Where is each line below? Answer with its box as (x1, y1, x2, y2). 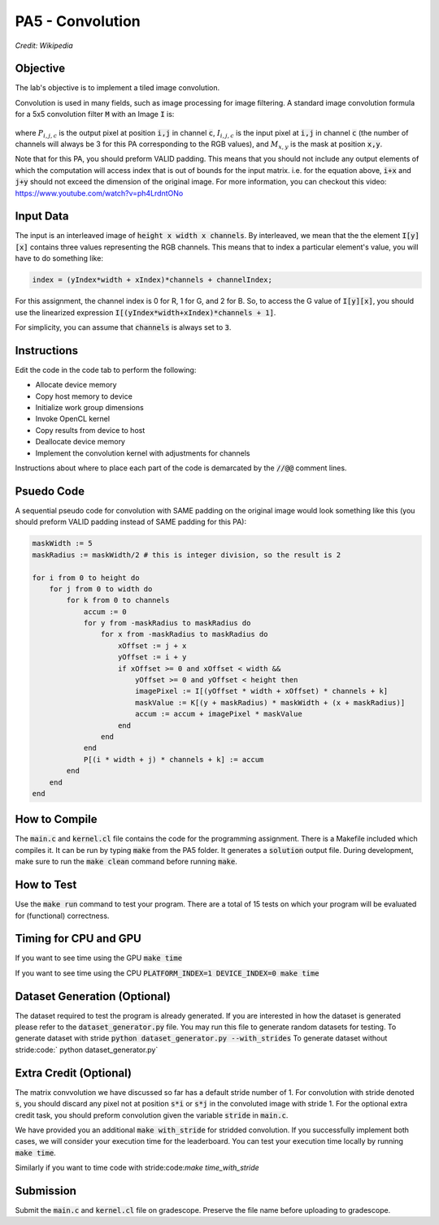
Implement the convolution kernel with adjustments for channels (35, 448, 250, 458)
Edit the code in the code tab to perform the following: (15, 365, 197, 374)
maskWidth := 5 (32, 539, 93, 548)
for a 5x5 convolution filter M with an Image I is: (15, 110, 175, 119)
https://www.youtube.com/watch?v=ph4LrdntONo (15, 188, 184, 198)
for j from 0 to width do (49, 584, 153, 593)
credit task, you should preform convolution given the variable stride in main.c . (15, 1110, 289, 1120)
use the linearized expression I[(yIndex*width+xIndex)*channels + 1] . (15, 307, 276, 317)
